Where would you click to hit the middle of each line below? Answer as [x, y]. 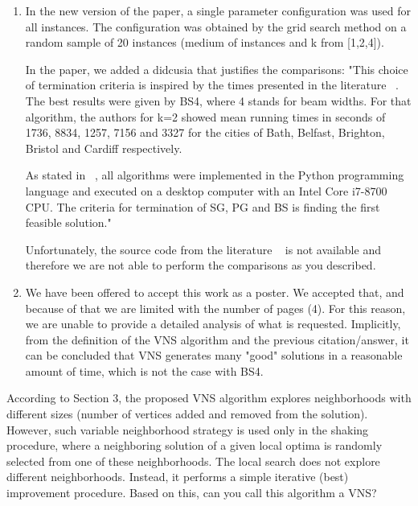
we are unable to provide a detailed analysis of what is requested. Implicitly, [213, 324]
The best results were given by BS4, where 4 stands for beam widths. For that [218, 100]
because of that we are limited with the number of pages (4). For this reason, [215, 308]
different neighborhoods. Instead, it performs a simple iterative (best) [178, 477]
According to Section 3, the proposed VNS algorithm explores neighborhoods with [209, 398]
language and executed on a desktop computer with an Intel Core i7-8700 [206, 190]
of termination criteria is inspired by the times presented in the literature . [212, 85]
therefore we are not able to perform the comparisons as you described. [201, 265]
